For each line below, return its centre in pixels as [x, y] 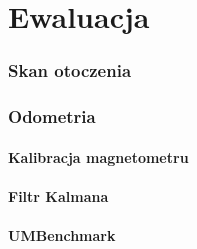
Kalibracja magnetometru [98, 156]
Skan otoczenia [70, 70]
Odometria [52, 116]
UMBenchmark [62, 235]
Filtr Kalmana [58, 195]
